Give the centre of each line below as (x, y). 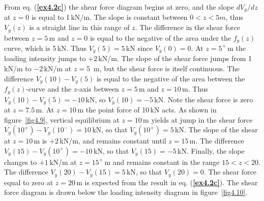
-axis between (98, 89)
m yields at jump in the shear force (198, 119)
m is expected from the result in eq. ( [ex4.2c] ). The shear (167, 182)
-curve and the (49, 89)
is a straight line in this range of (79, 27)
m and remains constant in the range (162, 162)
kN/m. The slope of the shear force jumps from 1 (175, 58)
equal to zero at (29, 182)
